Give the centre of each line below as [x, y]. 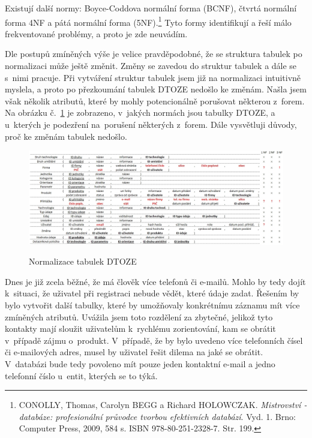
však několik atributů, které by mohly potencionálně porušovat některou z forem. [155, 100]
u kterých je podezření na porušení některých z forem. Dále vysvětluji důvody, [151, 124]
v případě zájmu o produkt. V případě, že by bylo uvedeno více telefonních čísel [154, 340]
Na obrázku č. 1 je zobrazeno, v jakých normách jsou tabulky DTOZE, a [140, 112]
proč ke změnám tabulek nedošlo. [66, 136]
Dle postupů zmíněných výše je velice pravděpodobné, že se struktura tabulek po [154, 54]
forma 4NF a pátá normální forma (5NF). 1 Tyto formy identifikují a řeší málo [148, 21]
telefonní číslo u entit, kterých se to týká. [81, 375]
